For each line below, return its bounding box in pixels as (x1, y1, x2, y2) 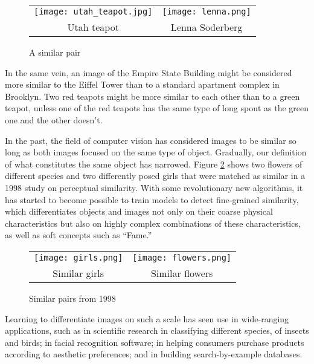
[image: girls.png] (34, 252, 123, 262)
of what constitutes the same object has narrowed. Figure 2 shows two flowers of (5, 157, 303, 170)
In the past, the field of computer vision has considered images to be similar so (5, 134, 296, 146)
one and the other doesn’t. (5, 113, 103, 126)
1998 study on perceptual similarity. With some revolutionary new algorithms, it (5, 181, 303, 193)
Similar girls (53, 265, 104, 280)
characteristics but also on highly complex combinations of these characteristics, (5, 216, 301, 229)
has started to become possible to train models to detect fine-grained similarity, (5, 193, 299, 206)
